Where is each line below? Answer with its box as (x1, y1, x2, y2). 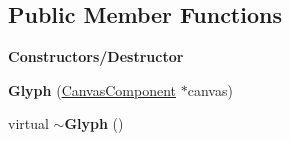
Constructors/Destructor (8, 46, 184, 67)
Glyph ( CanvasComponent (8, 79, 177, 100)
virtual (8, 113, 49, 134)
